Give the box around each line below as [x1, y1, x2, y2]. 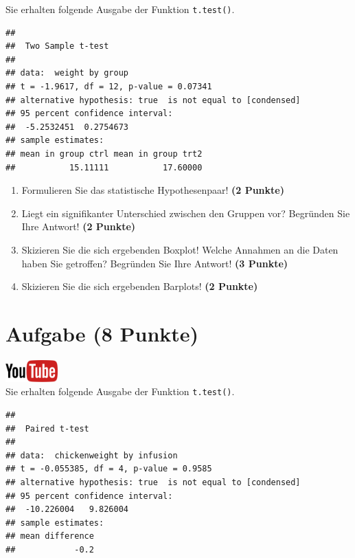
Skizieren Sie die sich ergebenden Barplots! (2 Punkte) [21, 279, 258, 293]
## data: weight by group [5, 68, 128, 78]
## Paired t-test [5, 423, 89, 434]
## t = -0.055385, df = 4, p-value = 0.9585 [5, 464, 212, 474]
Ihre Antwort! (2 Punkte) [21, 219, 136, 234]
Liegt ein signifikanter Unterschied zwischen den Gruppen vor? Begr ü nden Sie [21, 205, 350, 220]
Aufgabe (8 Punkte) [5, 319, 199, 347]
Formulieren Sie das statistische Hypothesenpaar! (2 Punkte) [21, 183, 284, 197]
